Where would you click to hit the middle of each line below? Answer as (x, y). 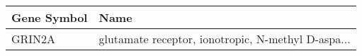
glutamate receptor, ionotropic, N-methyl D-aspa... (225, 39)
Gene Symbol (50, 17)
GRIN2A (34, 39)
